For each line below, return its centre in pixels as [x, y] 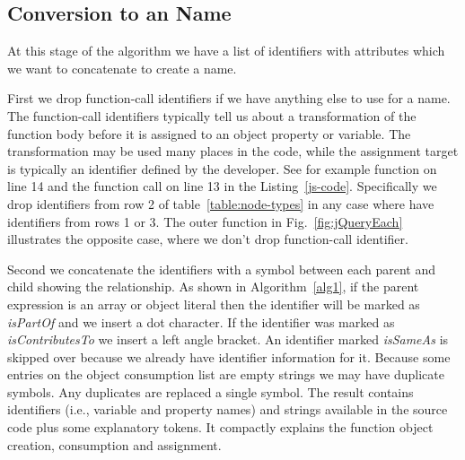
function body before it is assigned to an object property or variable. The [209, 133]
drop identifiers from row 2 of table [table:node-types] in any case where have [221, 203]
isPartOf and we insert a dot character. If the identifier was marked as [201, 321]
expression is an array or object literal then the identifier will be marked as [214, 304]
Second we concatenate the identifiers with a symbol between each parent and [221, 269]
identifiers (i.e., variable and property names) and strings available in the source [228, 409]
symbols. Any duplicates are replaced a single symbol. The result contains [211, 391]
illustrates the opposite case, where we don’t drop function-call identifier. [208, 239]
